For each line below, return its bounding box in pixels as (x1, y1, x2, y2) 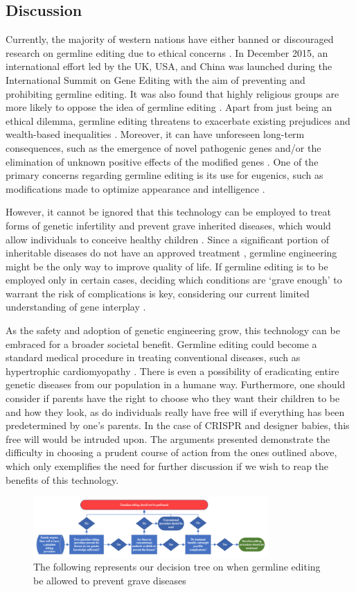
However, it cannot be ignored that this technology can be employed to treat (6, 204, 331, 219)
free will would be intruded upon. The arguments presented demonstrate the (6, 431, 330, 446)
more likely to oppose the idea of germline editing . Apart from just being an (6, 100, 332, 114)
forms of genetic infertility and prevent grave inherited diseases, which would (6, 218, 331, 232)
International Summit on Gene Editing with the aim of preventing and (6, 72, 305, 87)
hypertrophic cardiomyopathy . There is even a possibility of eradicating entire (6, 363, 339, 378)
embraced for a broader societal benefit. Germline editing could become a (6, 336, 317, 351)
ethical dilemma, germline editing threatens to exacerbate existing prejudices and (6, 113, 350, 128)
